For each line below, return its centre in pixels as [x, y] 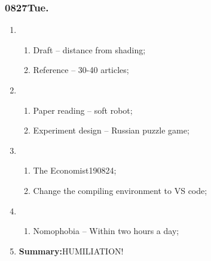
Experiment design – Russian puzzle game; [111, 130]
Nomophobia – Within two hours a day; [106, 231]
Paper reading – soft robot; [83, 110]
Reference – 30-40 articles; [81, 70]
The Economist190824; [75, 170]
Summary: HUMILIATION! [71, 251]
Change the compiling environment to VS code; [120, 190]
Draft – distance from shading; [89, 49]
